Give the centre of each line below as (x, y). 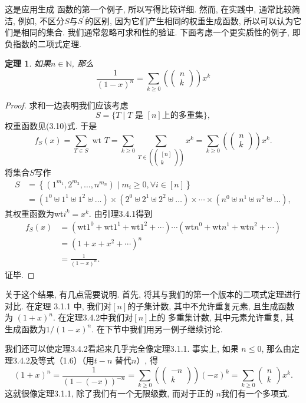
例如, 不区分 (41, 20)
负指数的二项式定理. (43, 43)
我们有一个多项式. (255, 393)
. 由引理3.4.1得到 (121, 213)
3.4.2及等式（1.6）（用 (53, 360)
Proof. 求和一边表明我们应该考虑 (67, 105)
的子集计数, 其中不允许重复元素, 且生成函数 (211, 305)
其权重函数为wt (34, 213)
